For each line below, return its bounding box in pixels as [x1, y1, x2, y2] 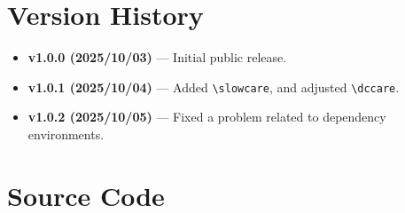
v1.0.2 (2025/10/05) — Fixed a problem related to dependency [27, 107, 386, 126]
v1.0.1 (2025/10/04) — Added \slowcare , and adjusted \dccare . [27, 77, 400, 96]
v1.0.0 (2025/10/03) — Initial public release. [27, 48, 287, 67]
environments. [27, 124, 105, 143]
